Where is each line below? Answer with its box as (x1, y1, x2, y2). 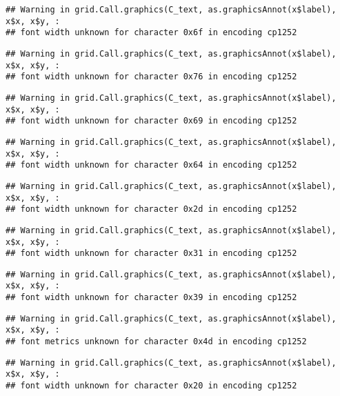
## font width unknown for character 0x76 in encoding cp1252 (6, 72, 297, 82)
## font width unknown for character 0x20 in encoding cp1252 (6, 381, 297, 391)
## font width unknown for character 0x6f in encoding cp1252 (6, 28, 297, 38)
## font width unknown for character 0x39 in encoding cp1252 (6, 293, 297, 303)
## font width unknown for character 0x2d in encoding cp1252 (6, 204, 297, 215)
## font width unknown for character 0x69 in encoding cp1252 (6, 116, 297, 126)
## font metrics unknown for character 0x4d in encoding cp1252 (6, 337, 307, 347)
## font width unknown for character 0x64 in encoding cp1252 (6, 160, 297, 170)
